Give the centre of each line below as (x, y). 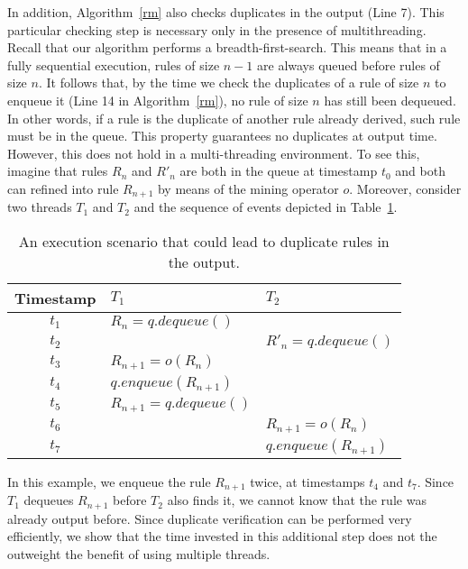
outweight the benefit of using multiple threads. (139, 553)
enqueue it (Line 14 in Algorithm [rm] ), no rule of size (158, 100)
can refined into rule (63, 188)
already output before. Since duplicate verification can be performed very (210, 518)
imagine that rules (58, 171)
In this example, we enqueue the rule (109, 481)
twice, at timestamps (307, 481)
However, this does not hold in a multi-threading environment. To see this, (214, 153)
